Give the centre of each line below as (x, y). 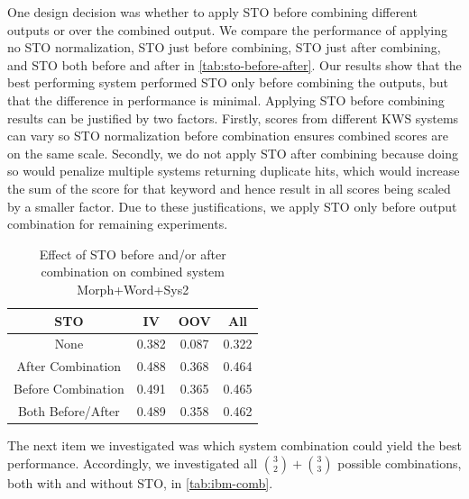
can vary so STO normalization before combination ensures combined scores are (228, 136)
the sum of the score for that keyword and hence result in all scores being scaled (229, 188)
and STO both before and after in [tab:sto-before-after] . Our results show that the (234, 64)
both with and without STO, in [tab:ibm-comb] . (140, 482)
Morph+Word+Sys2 (133, 289)
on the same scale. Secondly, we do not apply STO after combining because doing (233, 153)
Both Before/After (69, 410)
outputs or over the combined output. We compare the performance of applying (227, 29)
